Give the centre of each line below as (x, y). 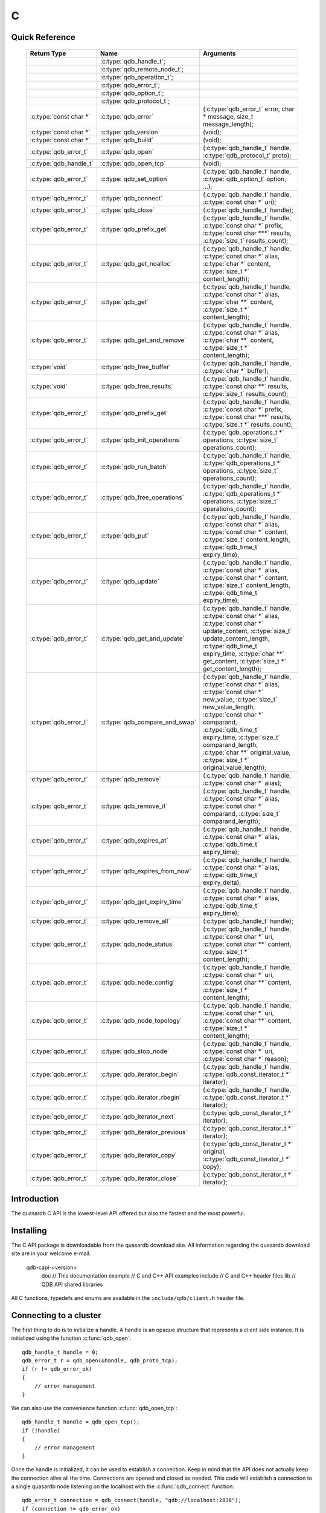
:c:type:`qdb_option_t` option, (245, 179)
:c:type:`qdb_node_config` (137, 982)
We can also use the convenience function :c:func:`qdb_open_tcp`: (94, 1408)
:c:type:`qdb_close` (127, 210)
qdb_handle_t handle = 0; (60, 1352)
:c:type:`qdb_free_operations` (142, 497)
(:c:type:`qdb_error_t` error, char (249, 109)
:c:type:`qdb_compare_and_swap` (148, 722)
